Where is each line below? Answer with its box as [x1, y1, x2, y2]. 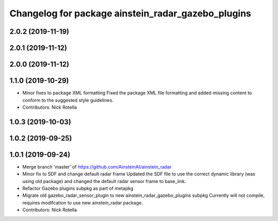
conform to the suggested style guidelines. [22, 97, 114, 103]
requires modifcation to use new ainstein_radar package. [22, 199, 143, 206]
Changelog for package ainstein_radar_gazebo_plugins [9, 8, 252, 19]
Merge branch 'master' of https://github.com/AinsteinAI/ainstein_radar [22, 164, 172, 170]
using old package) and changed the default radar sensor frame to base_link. [22, 178, 186, 184]
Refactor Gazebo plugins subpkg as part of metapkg [22, 185, 133, 191]
